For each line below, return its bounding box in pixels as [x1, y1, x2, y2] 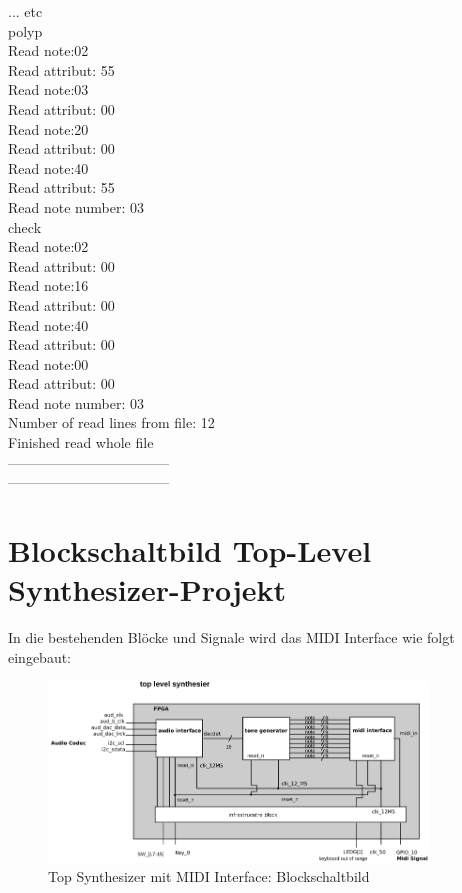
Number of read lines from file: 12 [8, 412, 215, 433]
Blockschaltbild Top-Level [8, 530, 372, 571]
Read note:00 [8, 353, 89, 374]
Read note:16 [8, 275, 89, 296]
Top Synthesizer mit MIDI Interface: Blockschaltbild [48, 866, 370, 887]
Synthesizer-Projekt [8, 569, 287, 610]
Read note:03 [8, 79, 89, 100]
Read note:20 [8, 118, 89, 139]
